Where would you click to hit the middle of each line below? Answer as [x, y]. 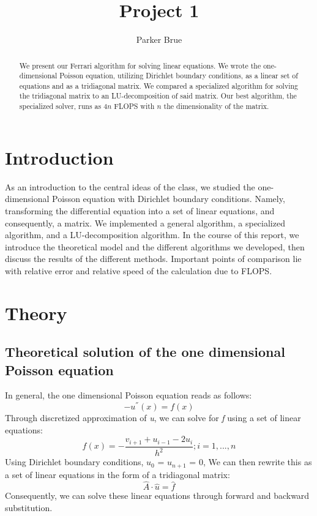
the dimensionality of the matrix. [216, 106]
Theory [36, 312]
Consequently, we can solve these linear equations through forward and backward [157, 495]
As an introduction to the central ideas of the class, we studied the [130, 186]
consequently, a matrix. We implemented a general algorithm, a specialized [145, 222]
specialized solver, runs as [60, 106]
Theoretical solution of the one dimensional [145, 352]
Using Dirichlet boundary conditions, [74, 462]
